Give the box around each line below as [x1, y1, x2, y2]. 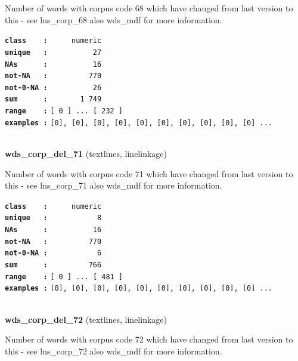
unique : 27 [5, 48, 102, 57]
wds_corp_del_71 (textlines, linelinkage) [5, 147, 167, 160]
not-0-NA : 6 [5, 249, 102, 258]
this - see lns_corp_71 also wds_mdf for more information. [5, 179, 222, 192]
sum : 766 [5, 261, 102, 270]
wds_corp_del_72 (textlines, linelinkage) [5, 313, 167, 325]
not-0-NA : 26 [5, 83, 102, 92]
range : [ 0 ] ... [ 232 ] [5, 107, 123, 116]
